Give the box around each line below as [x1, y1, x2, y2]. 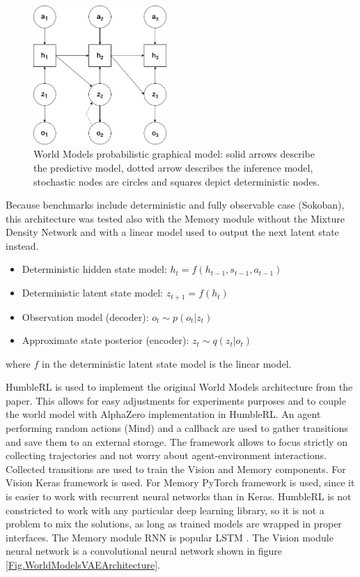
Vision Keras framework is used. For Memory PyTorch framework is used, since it [6, 475, 355, 490]
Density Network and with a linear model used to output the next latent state [6, 225, 339, 239]
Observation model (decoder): [22, 309, 149, 324]
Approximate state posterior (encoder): [22, 333, 189, 347]
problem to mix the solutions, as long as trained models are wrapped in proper [6, 516, 342, 531]
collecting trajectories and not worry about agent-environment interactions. [6, 448, 327, 463]
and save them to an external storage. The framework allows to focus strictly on [6, 434, 347, 449]
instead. [6, 238, 39, 253]
